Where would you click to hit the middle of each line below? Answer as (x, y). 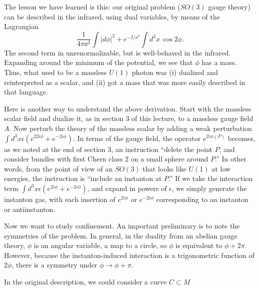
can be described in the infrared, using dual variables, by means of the (112, 16)
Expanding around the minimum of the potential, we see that (98, 62)
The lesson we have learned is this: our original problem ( (92, 6)
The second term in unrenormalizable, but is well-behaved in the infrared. (117, 52)
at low (221, 168)
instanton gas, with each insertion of (60, 199)
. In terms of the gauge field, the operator (137, 138)
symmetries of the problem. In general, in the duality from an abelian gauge (121, 235)
